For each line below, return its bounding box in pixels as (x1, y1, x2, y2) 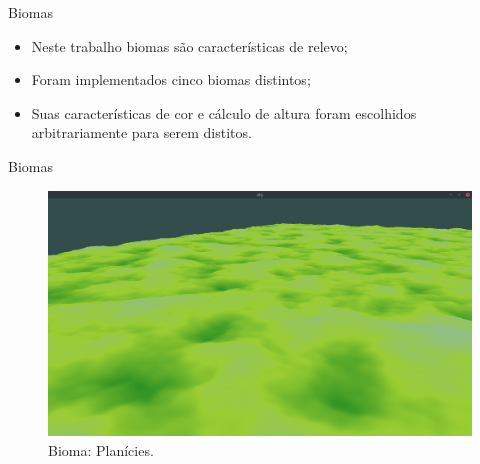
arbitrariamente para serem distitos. (31, 122, 252, 143)
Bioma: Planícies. (48, 439, 154, 460)
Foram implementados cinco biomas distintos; (31, 69, 311, 90)
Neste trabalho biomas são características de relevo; (31, 35, 348, 56)
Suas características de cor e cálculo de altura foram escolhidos (31, 102, 417, 123)
